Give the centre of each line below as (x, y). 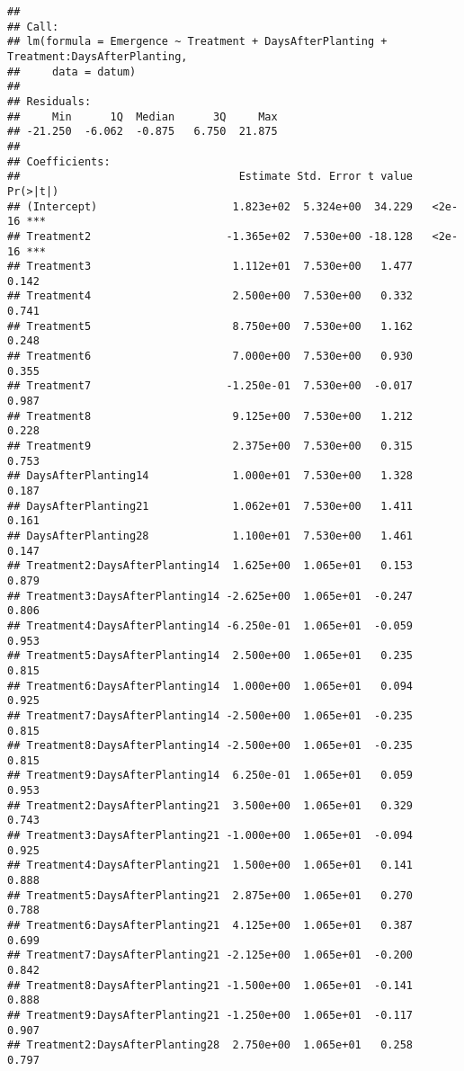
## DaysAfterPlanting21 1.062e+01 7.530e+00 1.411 (210, 506)
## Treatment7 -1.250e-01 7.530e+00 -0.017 (210, 386)
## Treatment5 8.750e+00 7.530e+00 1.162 (210, 326)
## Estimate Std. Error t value (210, 177)
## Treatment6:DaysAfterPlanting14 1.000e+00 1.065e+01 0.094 (210, 686)
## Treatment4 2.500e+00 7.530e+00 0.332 (210, 296)
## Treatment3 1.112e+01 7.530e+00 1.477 (210, 267)
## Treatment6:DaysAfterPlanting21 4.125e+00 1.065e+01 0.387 (210, 926)
